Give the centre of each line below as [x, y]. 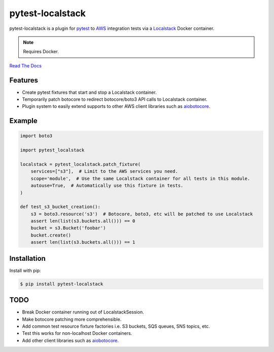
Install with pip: [25, 270]
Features [24, 80]
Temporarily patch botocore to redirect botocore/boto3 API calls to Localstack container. [115, 99]
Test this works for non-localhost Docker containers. [77, 333]
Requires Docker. [41, 52]
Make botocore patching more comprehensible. [72, 319]
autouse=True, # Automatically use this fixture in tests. [107, 186]
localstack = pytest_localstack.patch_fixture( [80, 164]
